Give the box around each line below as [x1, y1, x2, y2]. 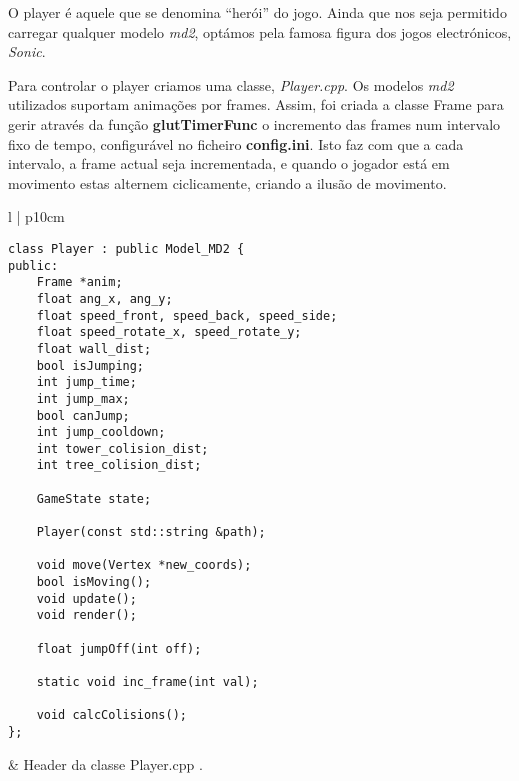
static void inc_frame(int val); [36, 675, 259, 689]
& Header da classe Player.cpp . [8, 753, 203, 774]
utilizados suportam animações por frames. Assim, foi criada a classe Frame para [8, 94, 504, 115]
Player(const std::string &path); [36, 525, 266, 540]
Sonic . [8, 41, 46, 62]
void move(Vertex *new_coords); [36, 558, 252, 573]
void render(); [36, 608, 137, 623]
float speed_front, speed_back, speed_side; [36, 308, 338, 323]
